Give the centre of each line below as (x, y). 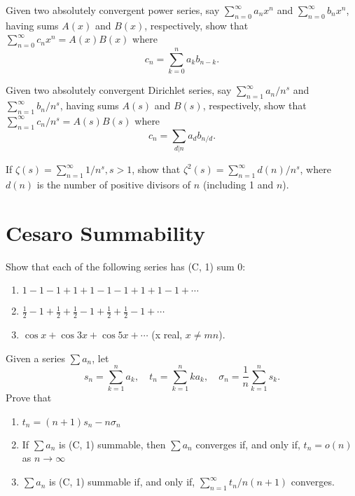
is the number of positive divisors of (114, 184)
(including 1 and (238, 184)
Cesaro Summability (105, 232)
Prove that (29, 398)
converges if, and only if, (248, 444)
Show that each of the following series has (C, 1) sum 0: (126, 266)
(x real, (167, 334)
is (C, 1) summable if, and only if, (122, 482)
